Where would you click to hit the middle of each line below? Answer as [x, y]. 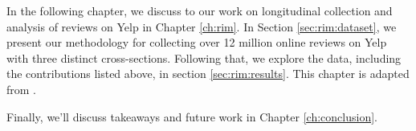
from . [21, 89]
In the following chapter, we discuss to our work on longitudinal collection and [200, 10]
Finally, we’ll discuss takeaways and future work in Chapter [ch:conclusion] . [192, 116]
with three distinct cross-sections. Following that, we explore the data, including [204, 57]
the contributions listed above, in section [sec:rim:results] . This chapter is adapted [208, 74]
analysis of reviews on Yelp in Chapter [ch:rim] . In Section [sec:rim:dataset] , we [202, 26]
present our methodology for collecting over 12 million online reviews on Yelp [197, 42]
